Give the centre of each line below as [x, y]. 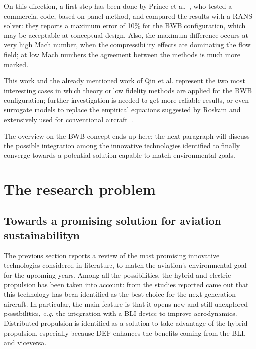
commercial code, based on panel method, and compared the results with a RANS [128, 16]
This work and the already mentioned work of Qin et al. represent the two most [125, 81]
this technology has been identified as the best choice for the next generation [120, 294]
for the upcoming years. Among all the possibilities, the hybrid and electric [118, 275]
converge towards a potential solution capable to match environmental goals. [120, 155]
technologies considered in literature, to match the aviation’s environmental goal [125, 265]
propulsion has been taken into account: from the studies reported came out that [126, 284]
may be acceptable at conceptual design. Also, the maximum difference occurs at [126, 35]
